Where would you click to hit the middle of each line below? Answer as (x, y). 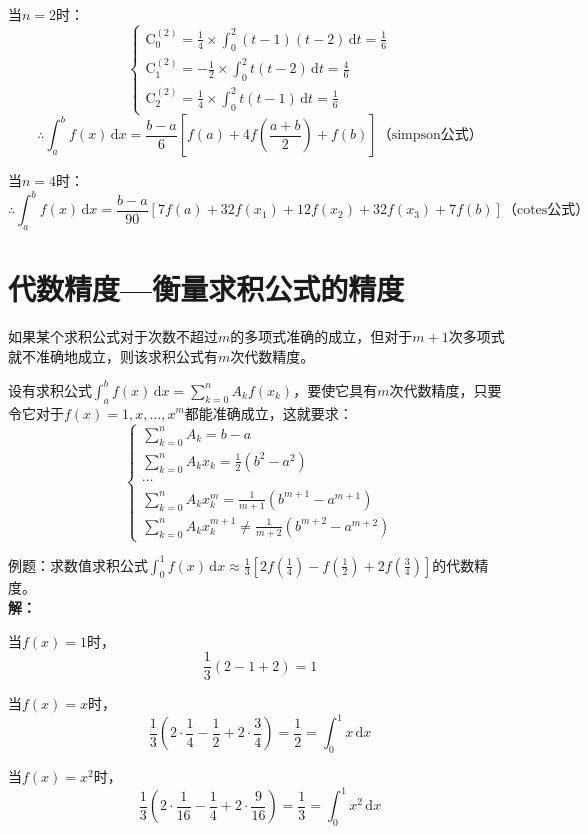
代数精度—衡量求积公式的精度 (206, 288)
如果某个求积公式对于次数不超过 (113, 336)
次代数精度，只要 (445, 389)
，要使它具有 (335, 389)
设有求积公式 (50, 389)
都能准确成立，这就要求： (268, 412)
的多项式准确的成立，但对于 (321, 336)
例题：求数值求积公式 (78, 564)
